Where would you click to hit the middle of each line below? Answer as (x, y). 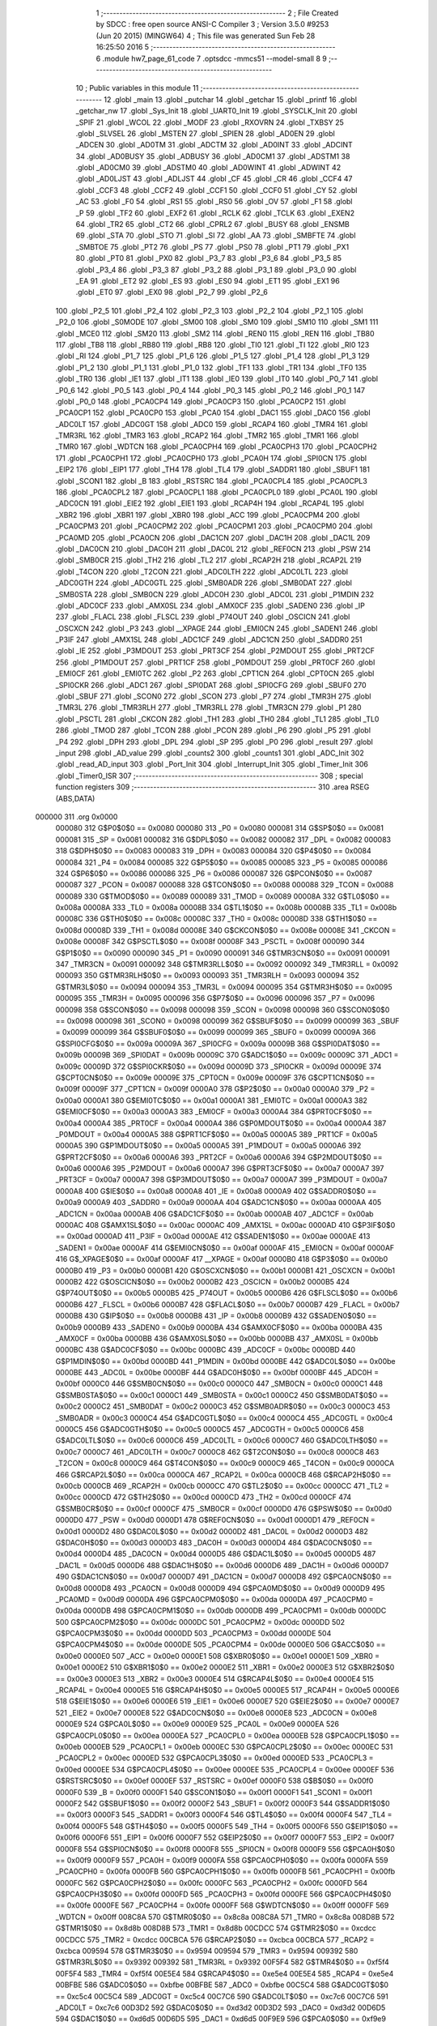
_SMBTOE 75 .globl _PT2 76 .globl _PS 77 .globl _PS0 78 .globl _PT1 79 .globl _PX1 (212, 246)
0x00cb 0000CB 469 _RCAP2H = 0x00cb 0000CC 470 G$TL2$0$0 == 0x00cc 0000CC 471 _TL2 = (223, 1486)
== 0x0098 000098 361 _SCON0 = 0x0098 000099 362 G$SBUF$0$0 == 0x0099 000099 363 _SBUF (227, 1020)
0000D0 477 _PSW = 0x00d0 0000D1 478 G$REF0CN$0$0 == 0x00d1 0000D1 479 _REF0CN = (215, 1520)
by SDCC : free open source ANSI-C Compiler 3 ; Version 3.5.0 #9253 (212, 24)
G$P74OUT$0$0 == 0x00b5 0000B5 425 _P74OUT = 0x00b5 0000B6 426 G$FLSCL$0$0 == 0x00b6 (227, 1293)
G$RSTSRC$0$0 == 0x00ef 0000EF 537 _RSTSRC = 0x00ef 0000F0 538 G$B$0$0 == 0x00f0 (214, 1781)
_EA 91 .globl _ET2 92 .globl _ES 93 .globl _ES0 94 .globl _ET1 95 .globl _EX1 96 (208, 280)
